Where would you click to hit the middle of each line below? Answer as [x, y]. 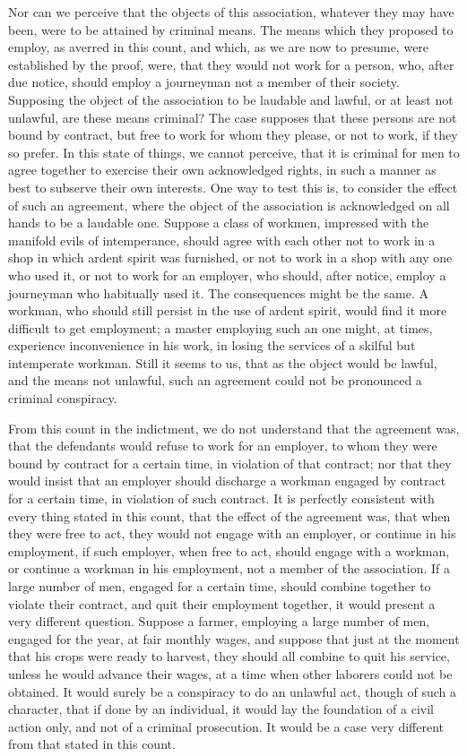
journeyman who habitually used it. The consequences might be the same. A [218, 292]
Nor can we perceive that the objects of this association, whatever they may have [231, 12]
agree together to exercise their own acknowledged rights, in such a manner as [222, 170]
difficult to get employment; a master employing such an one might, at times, [221, 327]
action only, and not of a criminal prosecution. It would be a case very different [226, 726]
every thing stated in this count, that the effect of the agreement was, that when [229, 515]
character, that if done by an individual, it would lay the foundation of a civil [221, 709]
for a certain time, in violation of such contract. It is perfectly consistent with [221, 498]
